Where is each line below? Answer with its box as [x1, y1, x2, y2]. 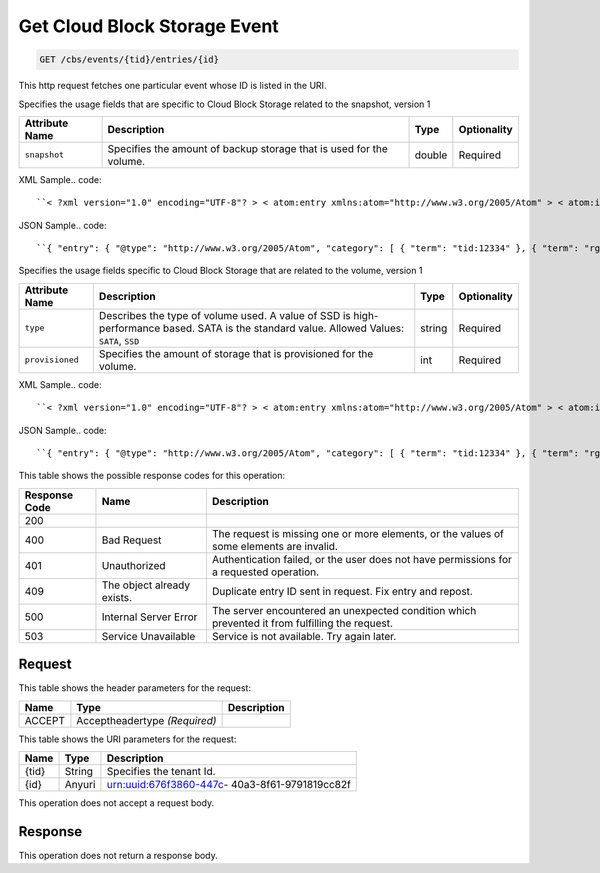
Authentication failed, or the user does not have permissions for [211, 552, 512, 566]
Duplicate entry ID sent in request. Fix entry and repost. [211, 584, 474, 598]
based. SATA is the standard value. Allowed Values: [162, 321, 405, 335]
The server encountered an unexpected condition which [211, 603, 477, 617]
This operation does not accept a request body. [18, 797, 215, 809]
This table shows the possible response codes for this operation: [18, 470, 286, 482]
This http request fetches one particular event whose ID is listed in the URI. [18, 80, 327, 92]
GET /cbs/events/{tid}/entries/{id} [39, 54, 220, 65]
